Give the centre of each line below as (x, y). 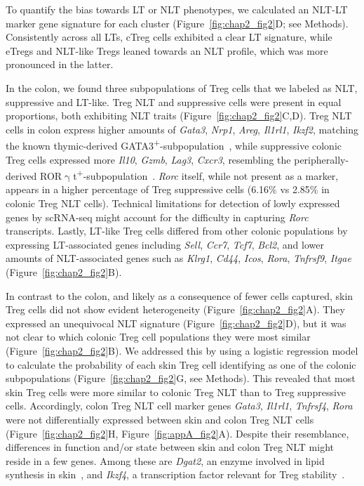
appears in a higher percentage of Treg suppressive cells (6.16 (137, 189)
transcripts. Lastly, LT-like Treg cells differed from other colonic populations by (177, 231)
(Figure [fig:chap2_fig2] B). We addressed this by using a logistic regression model (182, 350)
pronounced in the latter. (60, 64)
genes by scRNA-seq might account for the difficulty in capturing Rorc (157, 217)
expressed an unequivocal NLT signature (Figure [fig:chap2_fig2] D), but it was (176, 323)
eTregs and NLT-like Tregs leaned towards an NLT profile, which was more (167, 50)
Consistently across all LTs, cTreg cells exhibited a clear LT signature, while (169, 37)
